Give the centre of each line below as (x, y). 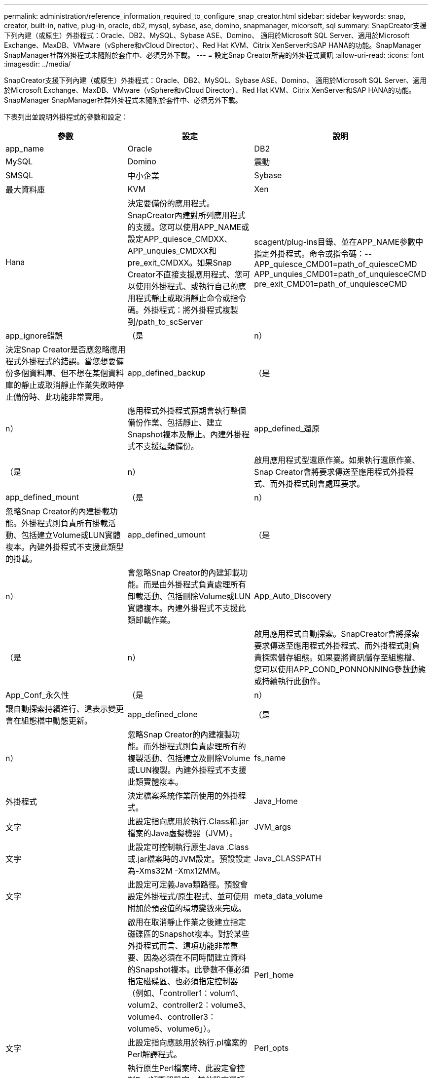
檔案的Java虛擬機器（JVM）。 (182, 833)
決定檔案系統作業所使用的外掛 (183, 796)
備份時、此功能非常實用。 (61, 397)
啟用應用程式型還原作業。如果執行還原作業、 (337, 460)
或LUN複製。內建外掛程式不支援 (187, 770)
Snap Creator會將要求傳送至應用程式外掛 (330, 472)
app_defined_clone (162, 714)
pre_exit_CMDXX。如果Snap (180, 263)
